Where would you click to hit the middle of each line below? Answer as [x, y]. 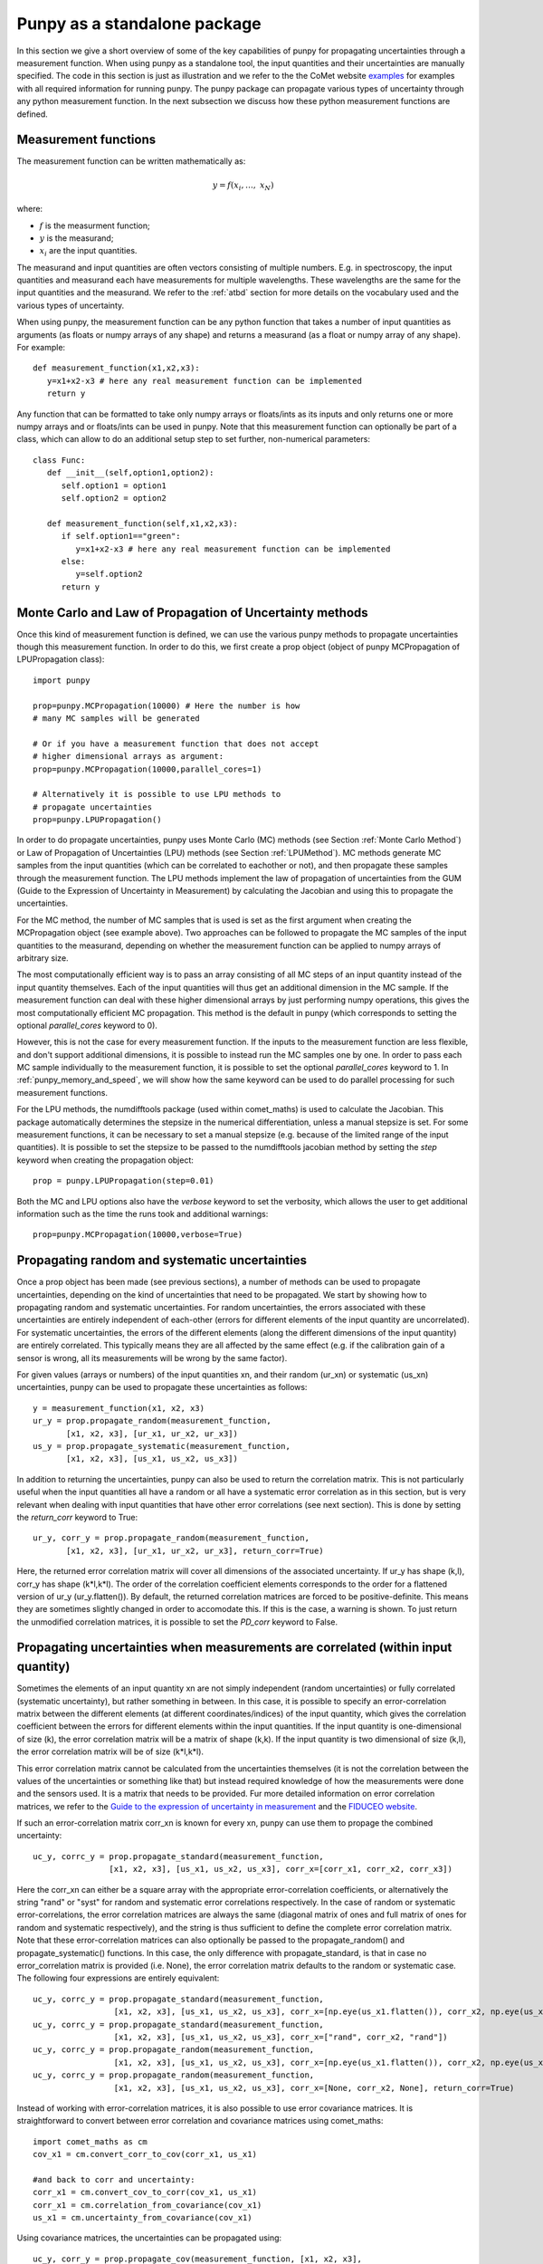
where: [30, 209]
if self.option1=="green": [121, 536]
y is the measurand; [76, 238]
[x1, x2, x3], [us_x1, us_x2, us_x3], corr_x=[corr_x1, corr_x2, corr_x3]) [281, 1869]
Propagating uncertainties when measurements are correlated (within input [234, 1648]
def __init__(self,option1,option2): [130, 473]
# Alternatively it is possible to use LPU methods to [157, 794]
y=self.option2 [109, 574]
